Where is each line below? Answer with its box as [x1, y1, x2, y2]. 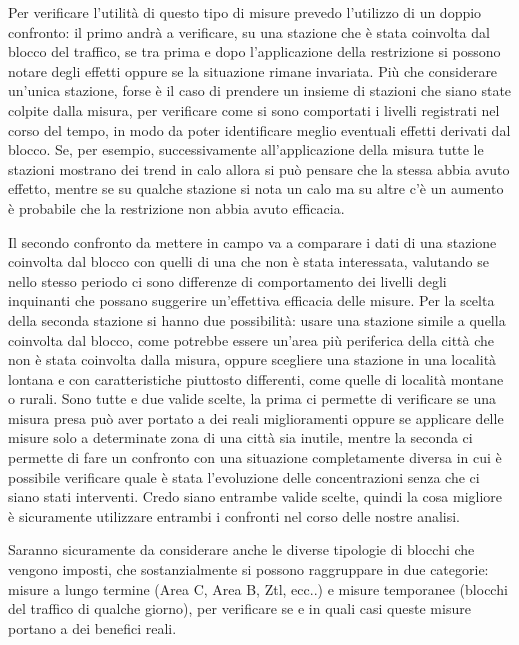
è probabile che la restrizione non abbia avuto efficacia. [8, 197, 345, 218]
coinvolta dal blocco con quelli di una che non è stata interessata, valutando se [8, 251, 489, 272]
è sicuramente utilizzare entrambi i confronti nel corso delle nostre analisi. [8, 505, 461, 526]
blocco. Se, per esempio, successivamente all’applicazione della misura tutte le [8, 139, 484, 160]
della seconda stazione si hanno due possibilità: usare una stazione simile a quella [8, 309, 506, 330]
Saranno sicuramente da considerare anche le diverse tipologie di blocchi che [8, 539, 475, 560]
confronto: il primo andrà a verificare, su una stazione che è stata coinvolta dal [8, 21, 490, 42]
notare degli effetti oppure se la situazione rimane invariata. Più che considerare [8, 60, 498, 81]
